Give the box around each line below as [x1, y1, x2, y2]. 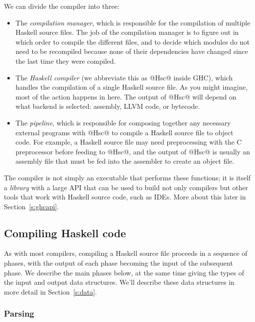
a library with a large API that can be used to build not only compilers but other [4, 182, 248, 192]
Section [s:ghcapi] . [4, 201, 59, 211]
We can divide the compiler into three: [4, 1, 119, 11]
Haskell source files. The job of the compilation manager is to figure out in [15, 27, 239, 37]
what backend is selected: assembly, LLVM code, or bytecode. [15, 101, 200, 111]
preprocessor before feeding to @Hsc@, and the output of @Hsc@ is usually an [15, 146, 250, 156]
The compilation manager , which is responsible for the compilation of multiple [15, 17, 251, 27]
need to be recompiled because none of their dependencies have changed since [15, 46, 248, 56]
